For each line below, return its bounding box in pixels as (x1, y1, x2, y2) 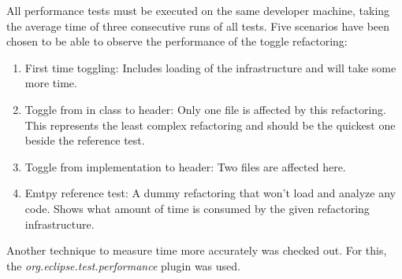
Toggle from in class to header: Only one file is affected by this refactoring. (24, 101, 386, 117)
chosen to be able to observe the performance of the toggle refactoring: (6, 33, 348, 50)
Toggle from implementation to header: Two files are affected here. (24, 158, 346, 174)
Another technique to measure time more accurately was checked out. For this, (6, 242, 387, 259)
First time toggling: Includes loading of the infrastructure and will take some (24, 59, 396, 75)
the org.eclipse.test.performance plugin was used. (6, 257, 240, 273)
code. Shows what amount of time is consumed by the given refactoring (24, 200, 370, 216)
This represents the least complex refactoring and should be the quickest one (24, 116, 396, 133)
